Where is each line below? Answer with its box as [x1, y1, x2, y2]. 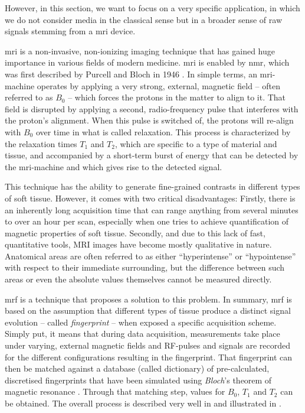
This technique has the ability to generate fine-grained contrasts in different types [5, 180, 300, 193]
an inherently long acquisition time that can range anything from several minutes [5, 203, 299, 216]
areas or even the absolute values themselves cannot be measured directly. [5, 273, 272, 285]
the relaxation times [5, 137, 77, 149]
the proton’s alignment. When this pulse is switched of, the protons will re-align [5, 114, 294, 126]
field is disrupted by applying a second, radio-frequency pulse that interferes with [5, 102, 299, 115]
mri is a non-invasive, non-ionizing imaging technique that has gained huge [5, 44, 276, 57]
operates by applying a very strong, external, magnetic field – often [37, 79, 280, 92]
